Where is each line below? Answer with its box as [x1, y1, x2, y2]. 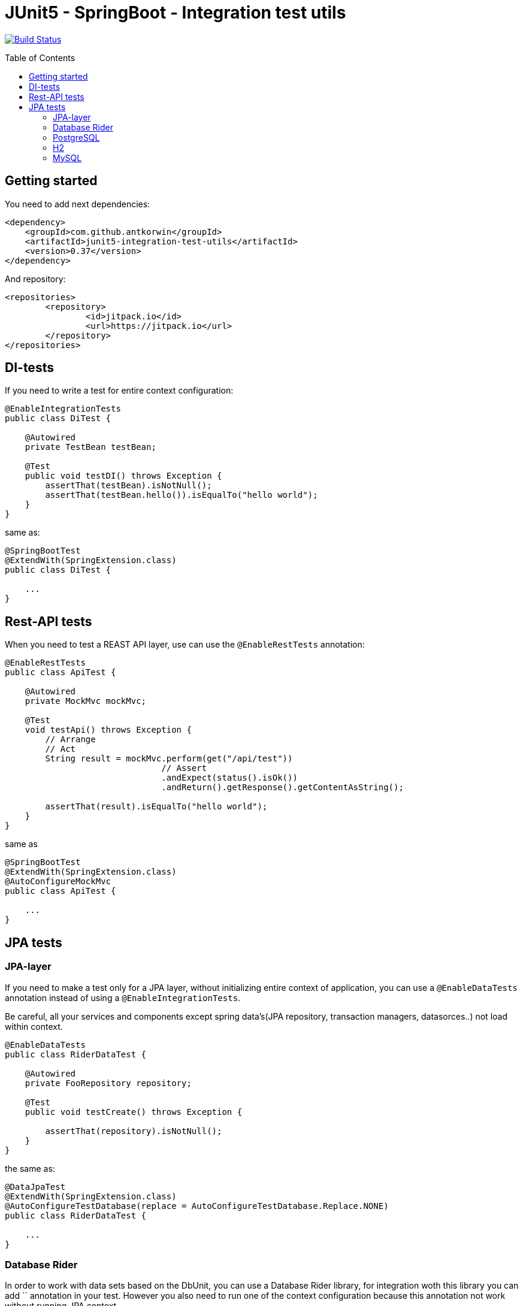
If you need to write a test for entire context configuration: [5, 385, 234, 396]
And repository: [5, 273, 66, 284]
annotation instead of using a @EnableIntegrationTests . [5, 992, 241, 1003]
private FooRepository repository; [25, 1078, 192, 1088]
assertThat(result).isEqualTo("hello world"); [45, 802, 268, 812]
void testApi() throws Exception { [25, 725, 192, 735]
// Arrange [45, 734, 96, 745]
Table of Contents [5, 52, 75, 63]
